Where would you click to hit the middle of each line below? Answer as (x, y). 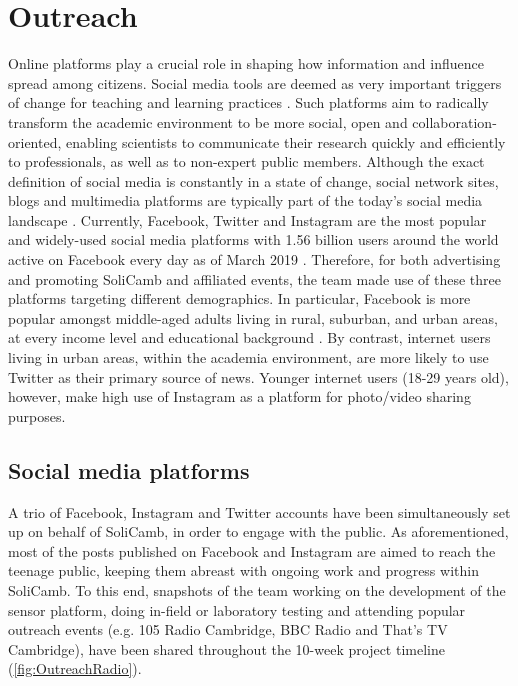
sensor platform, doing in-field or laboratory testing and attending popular (237, 609)
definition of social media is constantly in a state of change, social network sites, (253, 180)
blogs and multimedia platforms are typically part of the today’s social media (245, 200)
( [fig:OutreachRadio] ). (75, 668)
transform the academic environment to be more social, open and (208, 121)
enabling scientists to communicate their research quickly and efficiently (285, 141)
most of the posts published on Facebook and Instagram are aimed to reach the (252, 550)
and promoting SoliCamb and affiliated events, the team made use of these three (254, 278)
